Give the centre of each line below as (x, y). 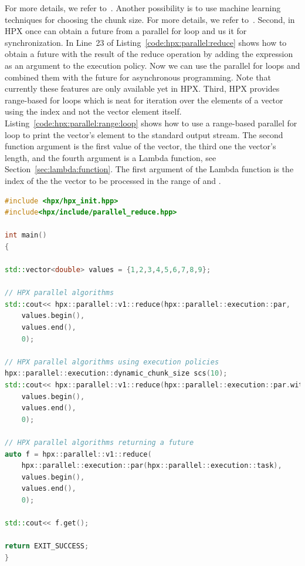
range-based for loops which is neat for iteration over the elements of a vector (144, 100)
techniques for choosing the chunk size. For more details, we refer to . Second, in (150, 19)
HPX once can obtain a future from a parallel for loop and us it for (126, 31)
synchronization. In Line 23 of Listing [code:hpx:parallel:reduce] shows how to (146, 42)
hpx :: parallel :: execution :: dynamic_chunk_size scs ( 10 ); (116, 374)
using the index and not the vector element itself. (93, 111)
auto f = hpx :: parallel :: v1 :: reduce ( (78, 454)
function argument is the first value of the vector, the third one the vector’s (140, 146)
